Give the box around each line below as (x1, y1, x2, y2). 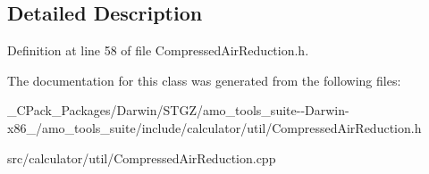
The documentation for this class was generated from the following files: (7, 70, 401, 89)
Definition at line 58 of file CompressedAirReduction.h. (7, 41, 309, 60)
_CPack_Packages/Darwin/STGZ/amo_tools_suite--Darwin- (7, 101, 349, 120)
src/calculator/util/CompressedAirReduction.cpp (7, 148, 276, 167)
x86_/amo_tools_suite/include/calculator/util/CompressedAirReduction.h (7, 118, 422, 137)
